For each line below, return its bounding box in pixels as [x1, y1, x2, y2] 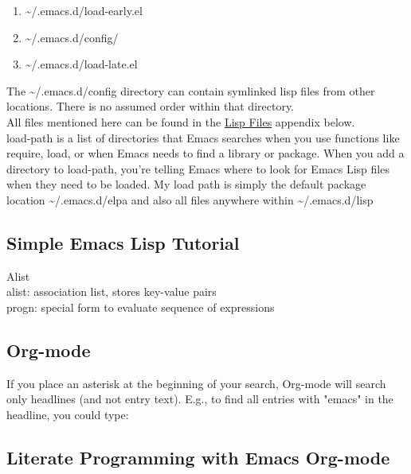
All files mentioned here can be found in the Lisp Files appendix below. [6, 113, 355, 130]
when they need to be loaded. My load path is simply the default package [6, 176, 366, 192]
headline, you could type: [6, 406, 129, 422]
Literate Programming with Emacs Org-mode [6, 445, 390, 469]
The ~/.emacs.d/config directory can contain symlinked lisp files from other [6, 82, 375, 99]
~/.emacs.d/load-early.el [25, 2, 143, 18]
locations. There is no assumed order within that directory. [6, 98, 295, 115]
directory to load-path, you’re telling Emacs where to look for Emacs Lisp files [6, 160, 389, 177]
